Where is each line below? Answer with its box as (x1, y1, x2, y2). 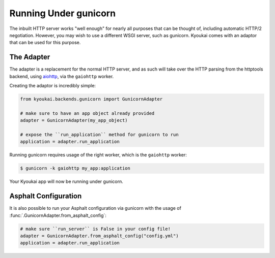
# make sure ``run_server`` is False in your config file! (20, 226, 171, 232)
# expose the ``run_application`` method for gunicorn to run (20, 132, 179, 137)
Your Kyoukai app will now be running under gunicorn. (9, 178, 123, 185)
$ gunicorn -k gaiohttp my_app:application (20, 166, 131, 171)
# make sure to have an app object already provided (20, 110, 155, 116)
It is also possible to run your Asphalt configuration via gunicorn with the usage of (9, 205, 182, 211)
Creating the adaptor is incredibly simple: (9, 83, 96, 89)
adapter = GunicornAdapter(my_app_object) (20, 117, 128, 123)
